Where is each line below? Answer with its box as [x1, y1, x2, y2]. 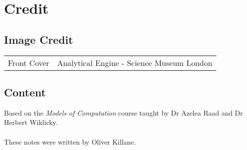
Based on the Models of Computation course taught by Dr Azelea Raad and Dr [4, 107, 243, 118]
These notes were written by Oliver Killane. [4, 136, 136, 147]
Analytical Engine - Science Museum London [57, 57, 212, 68]
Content [4, 84, 46, 99]
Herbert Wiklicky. [4, 117, 58, 127]
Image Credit [4, 31, 73, 47]
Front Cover [8, 57, 49, 68]
